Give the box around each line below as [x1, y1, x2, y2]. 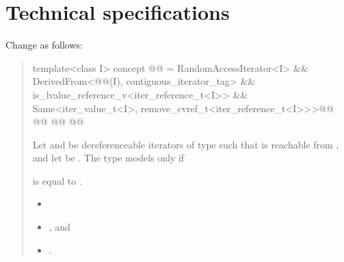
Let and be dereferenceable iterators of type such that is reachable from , [32, 137, 339, 151]
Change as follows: [5, 38, 83, 52]
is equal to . [32, 173, 82, 187]
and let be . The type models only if [32, 150, 185, 165]
